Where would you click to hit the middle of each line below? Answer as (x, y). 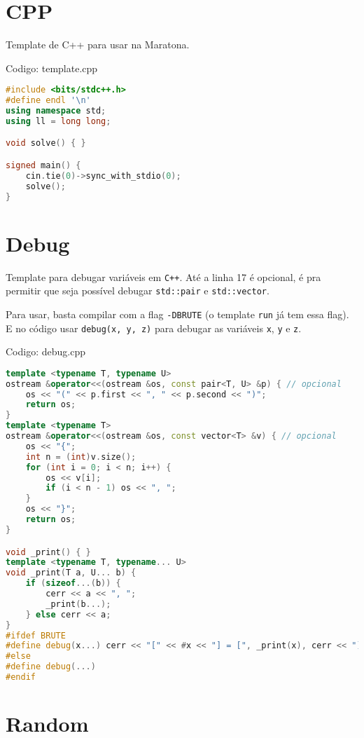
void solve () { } (46, 143)
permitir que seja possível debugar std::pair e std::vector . (138, 291)
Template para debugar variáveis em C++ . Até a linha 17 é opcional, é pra (163, 276)
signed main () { (43, 165)
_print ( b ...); (78, 604)
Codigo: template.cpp (52, 68)
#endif (21, 677)
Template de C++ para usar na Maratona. (98, 45)
